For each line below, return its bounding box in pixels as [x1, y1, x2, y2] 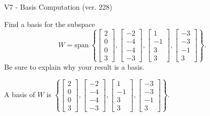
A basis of [4, 89, 35, 100]
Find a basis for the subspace [4, 18, 95, 29]
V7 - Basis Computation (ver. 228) [4, 2, 112, 12]
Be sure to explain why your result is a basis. [4, 61, 145, 72]
